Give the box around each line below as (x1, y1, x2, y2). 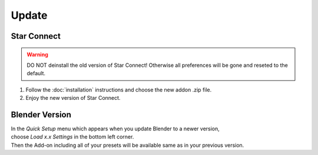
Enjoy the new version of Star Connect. (25, 95, 121, 102)
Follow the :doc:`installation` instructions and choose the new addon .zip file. (25, 86, 212, 93)
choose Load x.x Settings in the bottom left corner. (11, 133, 134, 140)
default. (26, 70, 46, 77)
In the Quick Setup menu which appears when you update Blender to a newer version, (11, 125, 220, 132)
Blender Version (11, 109, 72, 120)
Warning (26, 50, 48, 58)
